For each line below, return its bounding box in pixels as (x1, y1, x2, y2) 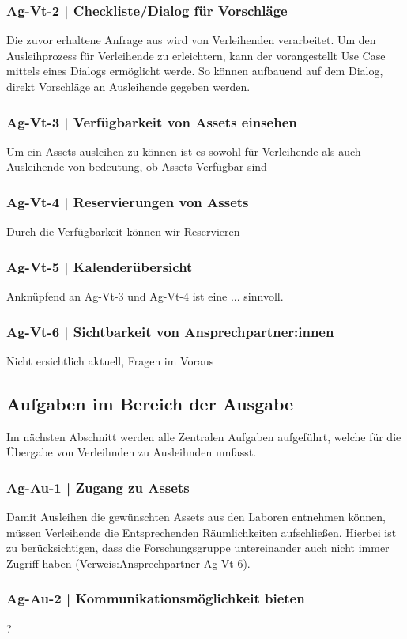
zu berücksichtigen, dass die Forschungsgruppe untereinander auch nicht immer (6, 539, 390, 556)
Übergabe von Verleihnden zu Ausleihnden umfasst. (6, 444, 257, 460)
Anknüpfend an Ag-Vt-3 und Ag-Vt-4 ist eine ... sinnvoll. (6, 288, 284, 304)
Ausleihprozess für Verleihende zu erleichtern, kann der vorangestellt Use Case (6, 47, 386, 63)
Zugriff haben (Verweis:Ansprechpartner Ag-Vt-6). (6, 554, 251, 571)
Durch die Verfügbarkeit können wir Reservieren (6, 223, 240, 240)
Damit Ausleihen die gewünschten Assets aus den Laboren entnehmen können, (6, 509, 386, 525)
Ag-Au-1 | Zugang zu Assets (6, 477, 190, 497)
